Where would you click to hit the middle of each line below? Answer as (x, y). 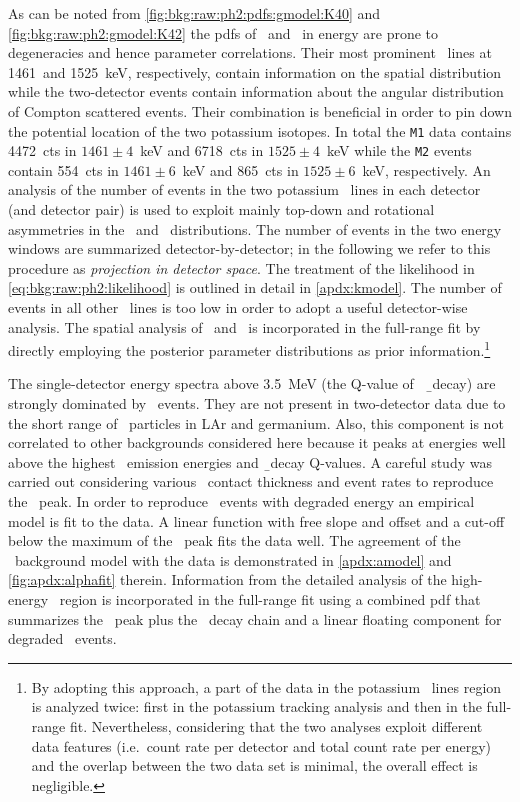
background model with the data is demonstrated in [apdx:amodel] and (233, 559)
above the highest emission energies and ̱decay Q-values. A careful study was (250, 461)
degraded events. (62, 638)
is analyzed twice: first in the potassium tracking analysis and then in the (256, 706)
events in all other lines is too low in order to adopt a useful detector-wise (238, 307)
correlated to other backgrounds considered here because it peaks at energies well (257, 442)
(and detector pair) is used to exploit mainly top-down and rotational (221, 209)
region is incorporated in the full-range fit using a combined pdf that (270, 599)
